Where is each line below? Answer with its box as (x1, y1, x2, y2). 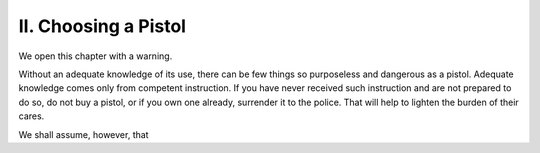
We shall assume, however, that (18, 128, 149, 140)
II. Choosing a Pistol (18, 15, 187, 37)
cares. (18, 110, 45, 122)
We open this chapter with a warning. (18, 50, 173, 62)
